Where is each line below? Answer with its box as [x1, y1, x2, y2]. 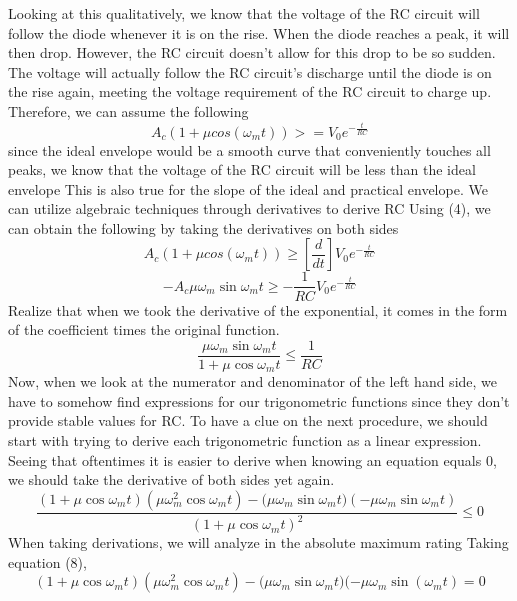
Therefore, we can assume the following [8, 100, 249, 121]
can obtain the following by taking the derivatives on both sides [8, 217, 399, 238]
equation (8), [8, 551, 87, 572]
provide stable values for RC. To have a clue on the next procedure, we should [8, 410, 488, 431]
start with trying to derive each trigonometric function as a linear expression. [8, 430, 482, 451]
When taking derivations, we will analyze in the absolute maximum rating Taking [8, 532, 509, 553]
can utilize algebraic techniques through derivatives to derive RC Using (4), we [8, 198, 491, 219]
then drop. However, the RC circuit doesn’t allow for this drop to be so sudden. [8, 42, 496, 63]
